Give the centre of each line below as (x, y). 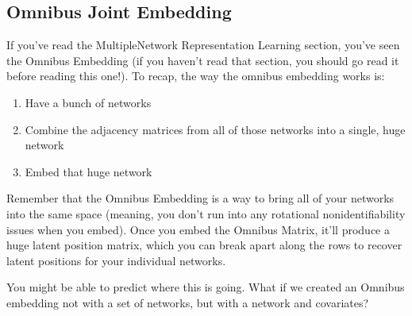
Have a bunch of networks (88, 102)
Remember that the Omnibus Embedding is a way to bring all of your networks (200, 198)
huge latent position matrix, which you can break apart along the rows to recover (204, 245)
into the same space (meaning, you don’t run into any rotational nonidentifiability (206, 213)
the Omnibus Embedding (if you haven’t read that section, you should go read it (203, 60)
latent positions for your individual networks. (116, 260)
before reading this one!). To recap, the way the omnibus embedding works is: (196, 76)
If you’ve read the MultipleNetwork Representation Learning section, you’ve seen (203, 45)
